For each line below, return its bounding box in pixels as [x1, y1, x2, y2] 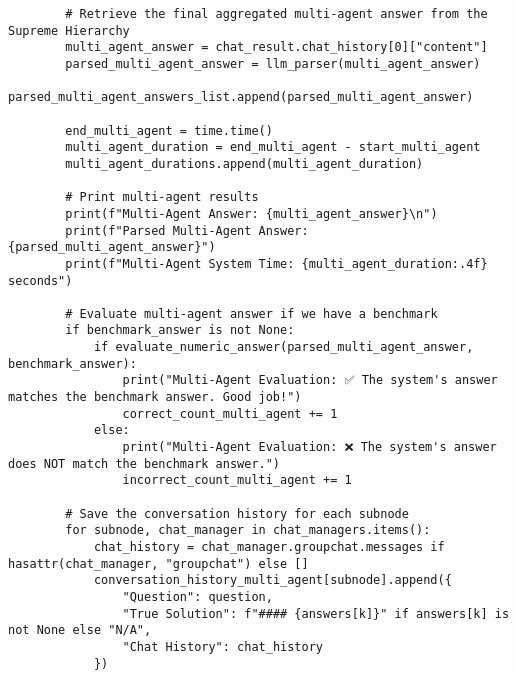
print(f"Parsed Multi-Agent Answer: [65, 223, 309, 238]
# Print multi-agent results [65, 190, 259, 205]
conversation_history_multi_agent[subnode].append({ [93, 573, 452, 588]
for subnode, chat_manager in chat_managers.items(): [65, 523, 431, 538]
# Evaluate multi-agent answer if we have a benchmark [65, 306, 438, 321]
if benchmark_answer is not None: [65, 323, 295, 338]
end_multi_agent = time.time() [65, 123, 273, 138]
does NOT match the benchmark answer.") [8, 456, 281, 471]
